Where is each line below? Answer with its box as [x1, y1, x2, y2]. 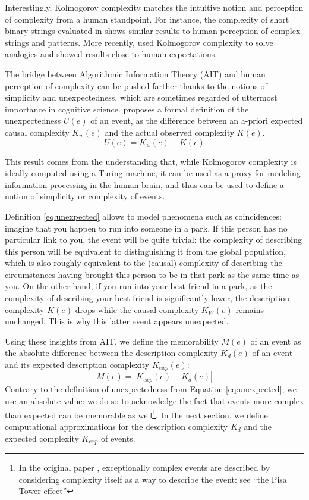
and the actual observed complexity [105, 126, 235, 138]
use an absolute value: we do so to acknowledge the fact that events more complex [5, 395, 304, 407]
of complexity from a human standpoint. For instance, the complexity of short [5, 12, 289, 25]
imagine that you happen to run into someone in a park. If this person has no [5, 221, 288, 234]
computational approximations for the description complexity [5, 420, 228, 432]
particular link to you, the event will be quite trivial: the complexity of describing [5, 233, 302, 246]
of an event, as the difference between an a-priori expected [90, 114, 303, 127]
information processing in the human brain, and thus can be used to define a [5, 178, 284, 190]
